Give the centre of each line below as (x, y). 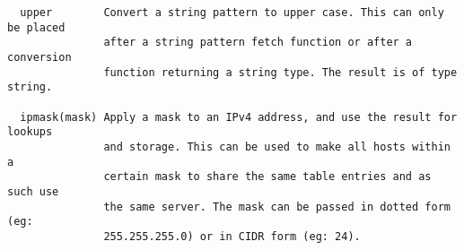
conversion (39, 57)
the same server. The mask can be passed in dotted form (277, 207)
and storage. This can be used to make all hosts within (277, 147)
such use (33, 191)
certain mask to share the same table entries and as (267, 177)
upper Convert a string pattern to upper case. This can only (232, 13)
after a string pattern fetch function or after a (258, 43)
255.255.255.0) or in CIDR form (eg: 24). (232, 236)
